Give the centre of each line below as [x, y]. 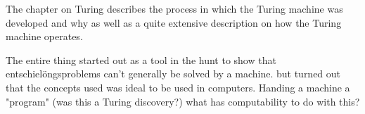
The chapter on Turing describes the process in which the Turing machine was [174, 8]
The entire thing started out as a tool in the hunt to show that [141, 59]
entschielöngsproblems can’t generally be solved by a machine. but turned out [173, 74]
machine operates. [44, 36]
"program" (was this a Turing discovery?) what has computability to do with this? [183, 101]
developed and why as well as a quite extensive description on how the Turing [174, 22]
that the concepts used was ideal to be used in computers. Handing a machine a [178, 87]
